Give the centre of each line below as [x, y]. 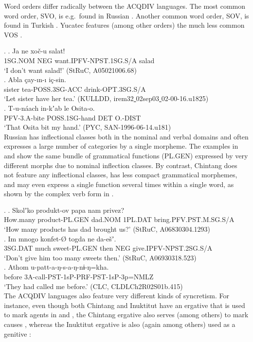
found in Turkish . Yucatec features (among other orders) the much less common [124, 25]
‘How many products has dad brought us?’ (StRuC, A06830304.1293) [107, 229]
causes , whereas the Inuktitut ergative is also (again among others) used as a [120, 324]
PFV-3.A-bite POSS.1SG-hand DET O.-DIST [72, 117]
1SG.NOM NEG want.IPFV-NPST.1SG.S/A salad [79, 60]
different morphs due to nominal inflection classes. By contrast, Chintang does [121, 165]
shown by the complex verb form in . [59, 194]
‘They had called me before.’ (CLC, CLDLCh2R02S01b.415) [93, 286]
